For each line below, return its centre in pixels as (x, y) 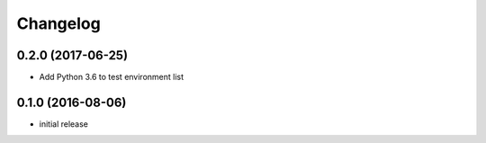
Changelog (58, 23)
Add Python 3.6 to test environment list (112, 77)
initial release (64, 124)
